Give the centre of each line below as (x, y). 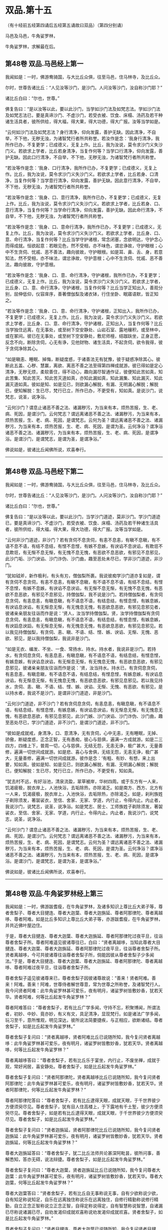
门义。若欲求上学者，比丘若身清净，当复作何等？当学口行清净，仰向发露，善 (84, 151)
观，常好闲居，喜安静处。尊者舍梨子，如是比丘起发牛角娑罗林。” (71, 1066)
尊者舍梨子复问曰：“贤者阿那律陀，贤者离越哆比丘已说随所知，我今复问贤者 (83, 1077)
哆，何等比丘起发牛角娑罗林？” (37, 1050)
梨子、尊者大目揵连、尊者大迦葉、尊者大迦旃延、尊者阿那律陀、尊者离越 (88, 913)
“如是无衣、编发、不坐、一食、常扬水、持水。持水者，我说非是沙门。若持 (81, 649)
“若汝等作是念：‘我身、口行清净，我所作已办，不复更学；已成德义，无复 (79, 168)
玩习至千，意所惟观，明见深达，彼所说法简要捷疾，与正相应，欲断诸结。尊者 (84, 1020)
